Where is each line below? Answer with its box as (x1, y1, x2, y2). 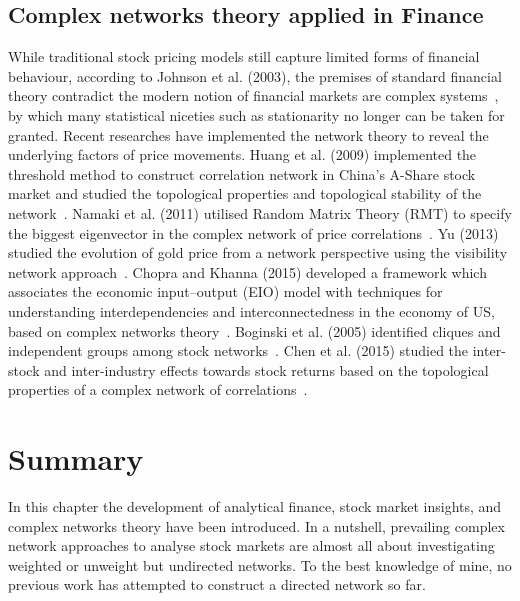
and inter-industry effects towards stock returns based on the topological (44, 359, 489, 380)
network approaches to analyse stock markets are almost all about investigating (8, 535, 495, 556)
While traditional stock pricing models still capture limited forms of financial (8, 46, 480, 67)
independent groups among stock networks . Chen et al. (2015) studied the (8, 340, 469, 361)
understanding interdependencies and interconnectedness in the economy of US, (8, 300, 495, 321)
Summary (8, 438, 144, 479)
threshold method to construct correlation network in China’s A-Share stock (8, 163, 476, 184)
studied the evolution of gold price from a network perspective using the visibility (8, 242, 508, 263)
